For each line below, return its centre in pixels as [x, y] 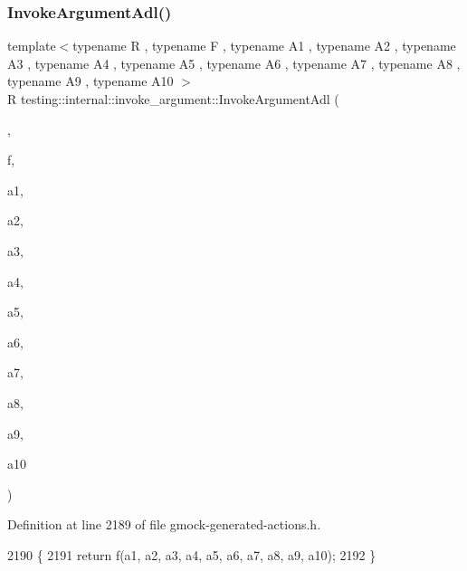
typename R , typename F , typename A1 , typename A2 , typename [264, 46]
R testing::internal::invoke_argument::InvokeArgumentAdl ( [173, 99]
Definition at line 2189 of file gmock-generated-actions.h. [164, 524]
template [32, 46]
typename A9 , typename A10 [91, 81]
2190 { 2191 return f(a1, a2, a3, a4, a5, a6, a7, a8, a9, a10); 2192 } [192, 554]
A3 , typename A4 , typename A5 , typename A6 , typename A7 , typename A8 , [234, 63]
